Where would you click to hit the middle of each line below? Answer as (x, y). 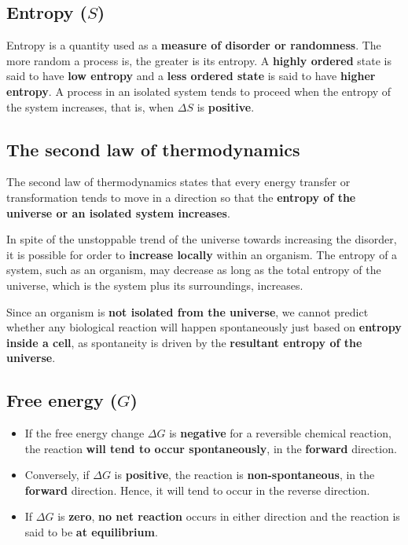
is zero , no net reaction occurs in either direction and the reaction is (229, 516)
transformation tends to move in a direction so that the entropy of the (181, 197)
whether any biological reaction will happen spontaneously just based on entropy (204, 327)
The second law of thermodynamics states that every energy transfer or (178, 182)
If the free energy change (85, 433)
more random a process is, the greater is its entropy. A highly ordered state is (199, 60)
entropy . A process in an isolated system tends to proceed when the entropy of (199, 91)
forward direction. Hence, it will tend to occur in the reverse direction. (197, 490)
